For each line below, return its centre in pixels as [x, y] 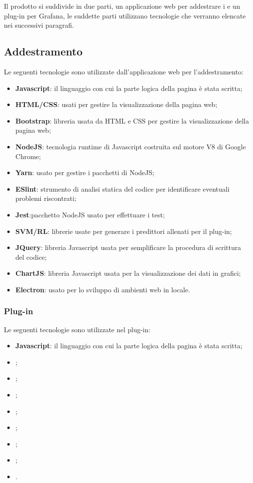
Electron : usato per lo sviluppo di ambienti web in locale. [103, 289]
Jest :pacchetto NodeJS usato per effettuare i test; [90, 214]
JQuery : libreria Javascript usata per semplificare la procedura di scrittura [128, 247]
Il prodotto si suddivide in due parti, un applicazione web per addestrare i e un [122, 6]
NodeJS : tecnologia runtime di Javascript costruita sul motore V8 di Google [131, 146]
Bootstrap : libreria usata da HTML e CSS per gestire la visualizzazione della [132, 120]
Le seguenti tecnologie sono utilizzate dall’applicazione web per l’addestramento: [124, 71]
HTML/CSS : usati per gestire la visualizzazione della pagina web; [116, 104]
